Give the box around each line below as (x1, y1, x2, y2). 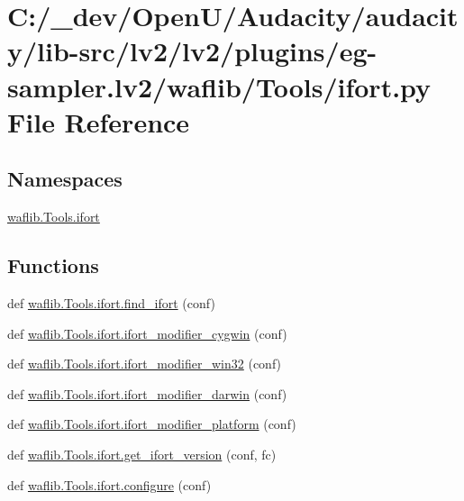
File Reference (7, 103, 190, 140)
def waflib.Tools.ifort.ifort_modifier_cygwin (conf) (7, 323, 287, 342)
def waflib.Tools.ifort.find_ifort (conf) (7, 293, 215, 312)
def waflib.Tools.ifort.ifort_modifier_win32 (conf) (7, 354, 282, 373)
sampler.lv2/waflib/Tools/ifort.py (7, 68, 432, 105)
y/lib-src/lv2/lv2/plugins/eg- (7, 32, 378, 69)
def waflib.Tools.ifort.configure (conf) (7, 475, 212, 494)
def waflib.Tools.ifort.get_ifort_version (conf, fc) (7, 444, 277, 463)
